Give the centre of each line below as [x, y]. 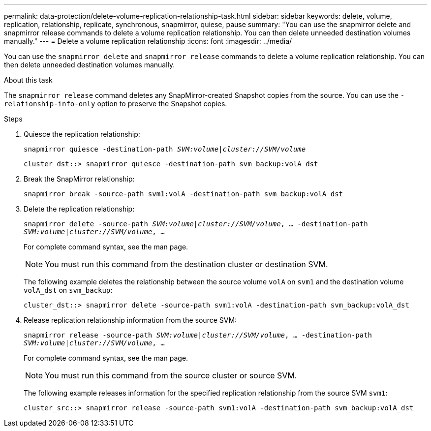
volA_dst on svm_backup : [68, 290]
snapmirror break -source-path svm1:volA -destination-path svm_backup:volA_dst [184, 194]
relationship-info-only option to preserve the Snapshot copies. [116, 104]
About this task [28, 80]
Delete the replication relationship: [79, 209]
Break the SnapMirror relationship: [79, 179]
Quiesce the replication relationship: [82, 134]
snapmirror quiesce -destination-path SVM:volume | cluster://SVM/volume [165, 149]
